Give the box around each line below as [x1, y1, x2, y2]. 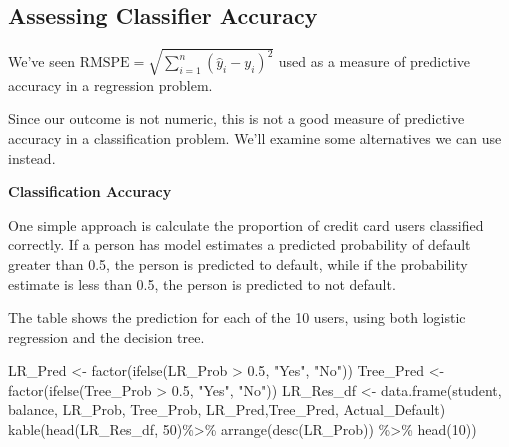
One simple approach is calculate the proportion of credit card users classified [8, 214, 484, 235]
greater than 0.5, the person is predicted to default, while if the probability [8, 253, 468, 274]
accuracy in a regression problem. [8, 74, 213, 95]
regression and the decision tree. [8, 326, 205, 347]
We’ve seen [8, 51, 75, 72]
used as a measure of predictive [278, 51, 471, 72]
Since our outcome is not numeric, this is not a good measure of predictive [8, 108, 465, 129]
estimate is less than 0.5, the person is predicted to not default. [8, 273, 396, 294]
